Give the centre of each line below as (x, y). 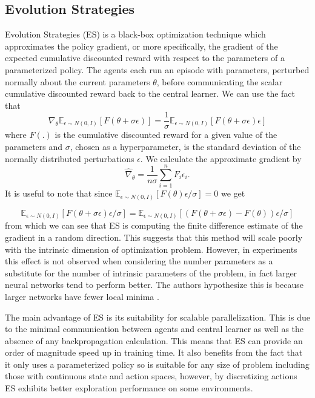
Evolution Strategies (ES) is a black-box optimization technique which (135, 34)
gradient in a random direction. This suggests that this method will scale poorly (154, 237)
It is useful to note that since (59, 193)
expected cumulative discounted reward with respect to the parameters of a (145, 58)
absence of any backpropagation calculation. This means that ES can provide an (154, 340)
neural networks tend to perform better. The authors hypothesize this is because (154, 285)
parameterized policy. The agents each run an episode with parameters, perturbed (157, 69)
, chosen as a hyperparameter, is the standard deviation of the (185, 147)
